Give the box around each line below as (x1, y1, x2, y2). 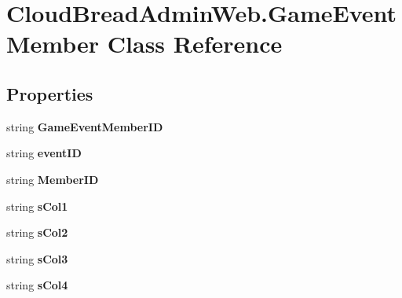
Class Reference (107, 28, 283, 60)
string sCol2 (6, 224, 68, 241)
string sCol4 (6, 277, 68, 293)
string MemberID (6, 171, 99, 187)
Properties (6, 81, 93, 105)
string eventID (6, 145, 82, 161)
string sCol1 (6, 197, 68, 214)
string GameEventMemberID (6, 118, 163, 134)
